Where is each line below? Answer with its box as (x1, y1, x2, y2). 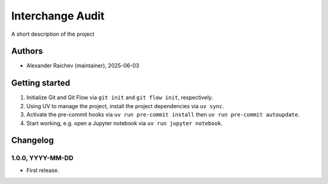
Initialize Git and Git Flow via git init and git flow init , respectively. (26, 94, 213, 101)
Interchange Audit (11, 9, 105, 22)
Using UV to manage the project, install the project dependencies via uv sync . (26, 102, 224, 109)
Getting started (11, 78, 70, 88)
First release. (26, 166, 60, 174)
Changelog (11, 135, 54, 146)
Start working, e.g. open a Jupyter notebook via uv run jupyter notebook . (26, 119, 223, 127)
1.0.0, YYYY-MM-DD (11, 154, 74, 162)
